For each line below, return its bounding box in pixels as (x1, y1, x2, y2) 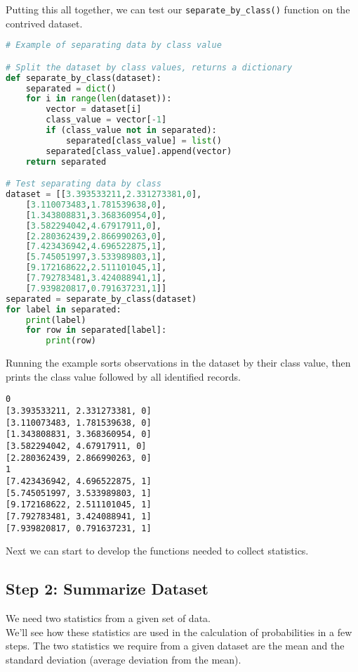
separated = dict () (25, 83, 117, 94)
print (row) (46, 336, 96, 346)
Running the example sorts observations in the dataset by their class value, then (6, 355, 351, 370)
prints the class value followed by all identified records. (6, 369, 241, 383)
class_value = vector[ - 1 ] (46, 115, 167, 125)
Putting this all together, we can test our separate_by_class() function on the (6, 2, 350, 16)
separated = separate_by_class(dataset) (6, 293, 197, 304)
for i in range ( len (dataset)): (25, 94, 172, 104)
